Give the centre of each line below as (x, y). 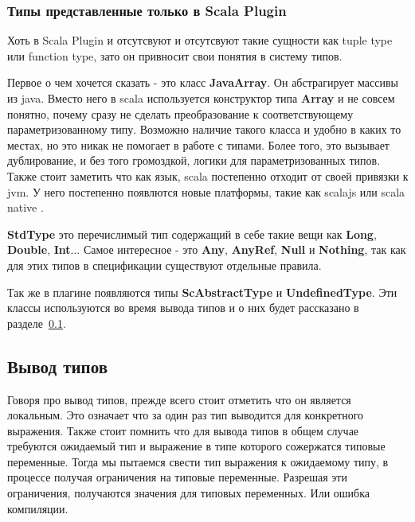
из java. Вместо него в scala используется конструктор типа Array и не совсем (201, 98)
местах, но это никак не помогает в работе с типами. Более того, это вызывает (198, 144)
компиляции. (38, 508)
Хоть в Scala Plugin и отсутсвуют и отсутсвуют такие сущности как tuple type (200, 40)
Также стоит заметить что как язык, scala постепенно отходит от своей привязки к (208, 175)
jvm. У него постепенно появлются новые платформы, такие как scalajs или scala (206, 191)
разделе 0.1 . (37, 323)
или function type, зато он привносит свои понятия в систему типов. (175, 55)
